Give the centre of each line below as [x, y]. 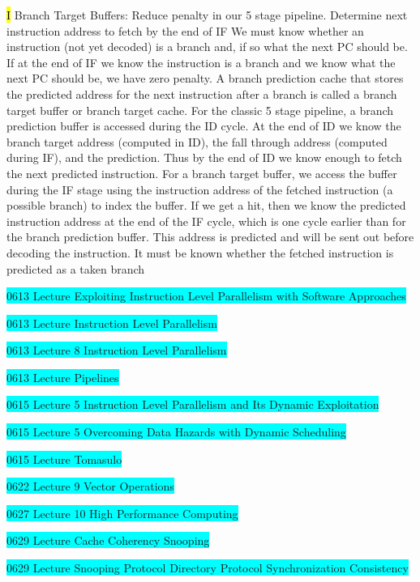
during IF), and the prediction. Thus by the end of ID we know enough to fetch [204, 157]
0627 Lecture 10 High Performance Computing [122, 513]
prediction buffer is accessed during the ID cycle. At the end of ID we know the [204, 126]
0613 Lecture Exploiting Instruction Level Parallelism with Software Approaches [206, 296]
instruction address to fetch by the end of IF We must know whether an [185, 30]
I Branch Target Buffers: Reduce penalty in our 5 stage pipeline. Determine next [207, 15]
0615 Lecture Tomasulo [64, 459]
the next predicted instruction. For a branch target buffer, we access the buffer [202, 173]
